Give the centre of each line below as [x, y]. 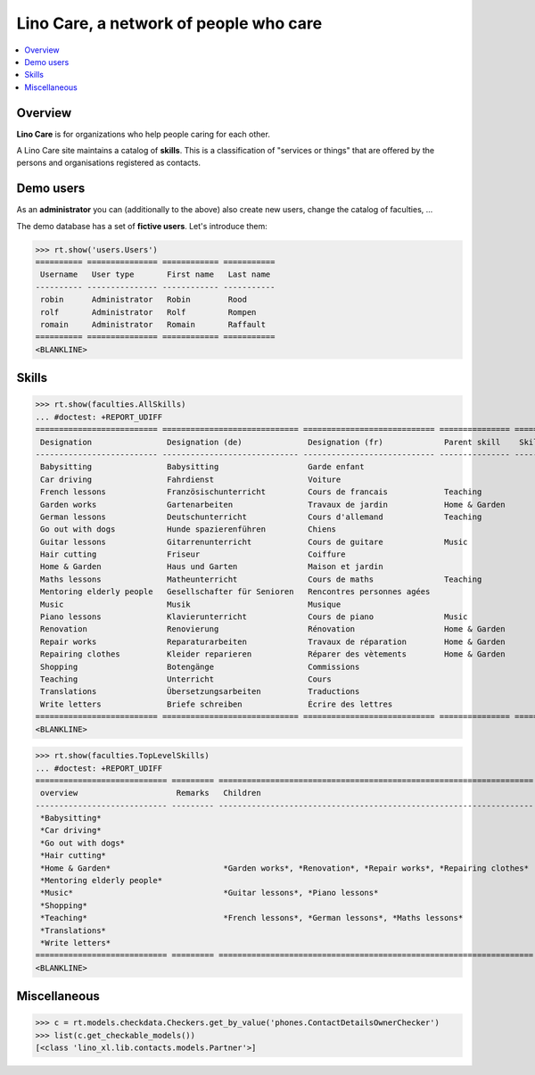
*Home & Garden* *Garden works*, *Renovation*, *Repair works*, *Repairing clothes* [285, 868]
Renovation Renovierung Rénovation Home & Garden [273, 629]
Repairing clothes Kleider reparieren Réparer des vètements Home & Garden [273, 654]
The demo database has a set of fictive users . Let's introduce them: [142, 226]
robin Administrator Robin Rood [144, 300]
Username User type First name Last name [156, 275]
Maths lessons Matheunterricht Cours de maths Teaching [261, 579]
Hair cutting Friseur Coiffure [193, 554]
